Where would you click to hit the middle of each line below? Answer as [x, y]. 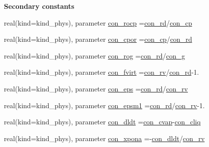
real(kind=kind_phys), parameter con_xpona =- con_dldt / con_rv [104, 138]
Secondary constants [39, 6]
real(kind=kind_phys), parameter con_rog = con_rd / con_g [95, 55]
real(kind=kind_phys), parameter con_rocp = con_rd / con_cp [98, 22]
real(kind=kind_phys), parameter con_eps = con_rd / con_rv [96, 88]
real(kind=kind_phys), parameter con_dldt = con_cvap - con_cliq [102, 122]
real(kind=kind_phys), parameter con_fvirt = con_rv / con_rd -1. [102, 72]
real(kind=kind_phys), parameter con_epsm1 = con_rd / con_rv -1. [104, 105]
